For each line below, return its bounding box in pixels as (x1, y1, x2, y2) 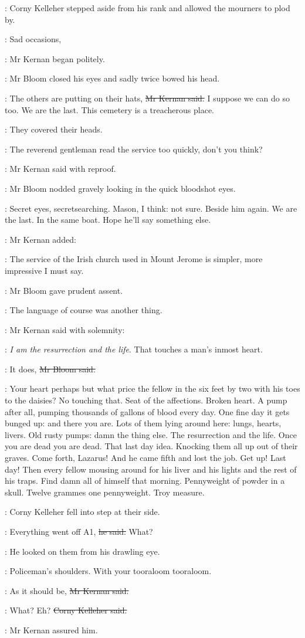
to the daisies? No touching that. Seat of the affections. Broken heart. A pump (5, 394, 287, 406)
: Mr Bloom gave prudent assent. (5, 284, 123, 296)
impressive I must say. (5, 264, 84, 276)
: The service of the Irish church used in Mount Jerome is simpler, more (5, 253, 263, 265)
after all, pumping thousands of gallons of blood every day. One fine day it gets (5, 405, 290, 418)
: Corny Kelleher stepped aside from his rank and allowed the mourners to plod (5, 2, 290, 13)
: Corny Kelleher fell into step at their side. (5, 505, 160, 518)
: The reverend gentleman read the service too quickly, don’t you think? (5, 142, 263, 155)
